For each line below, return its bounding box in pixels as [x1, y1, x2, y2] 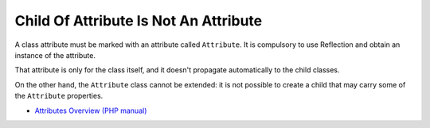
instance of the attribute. [14, 50, 96, 60]
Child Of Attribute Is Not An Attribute [14, 12, 263, 29]
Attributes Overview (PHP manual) [34, 106, 147, 115]
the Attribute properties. [14, 91, 104, 101]
